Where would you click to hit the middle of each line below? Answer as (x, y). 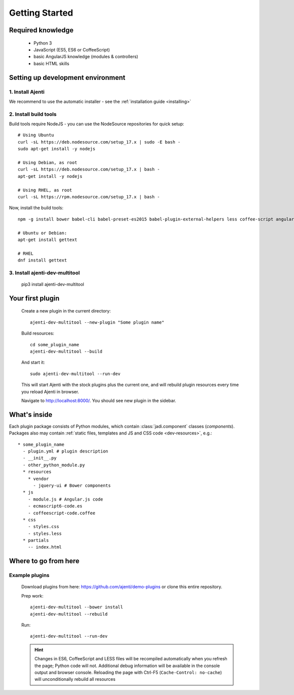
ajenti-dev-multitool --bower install (77, 607)
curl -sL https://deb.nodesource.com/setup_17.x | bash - (89, 169)
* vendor (38, 479)
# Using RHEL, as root (45, 190)
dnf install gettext (42, 260)
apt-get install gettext (48, 240)
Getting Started (41, 13)
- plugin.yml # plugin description (66, 451)
